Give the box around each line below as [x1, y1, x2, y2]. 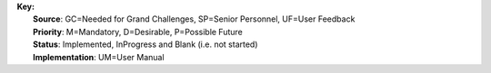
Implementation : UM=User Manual [33, 51, 165, 62]
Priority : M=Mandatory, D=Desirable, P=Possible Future [33, 26, 243, 37]
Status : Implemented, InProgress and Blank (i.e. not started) [33, 39, 258, 50]
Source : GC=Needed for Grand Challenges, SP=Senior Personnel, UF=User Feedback [33, 14, 356, 24]
